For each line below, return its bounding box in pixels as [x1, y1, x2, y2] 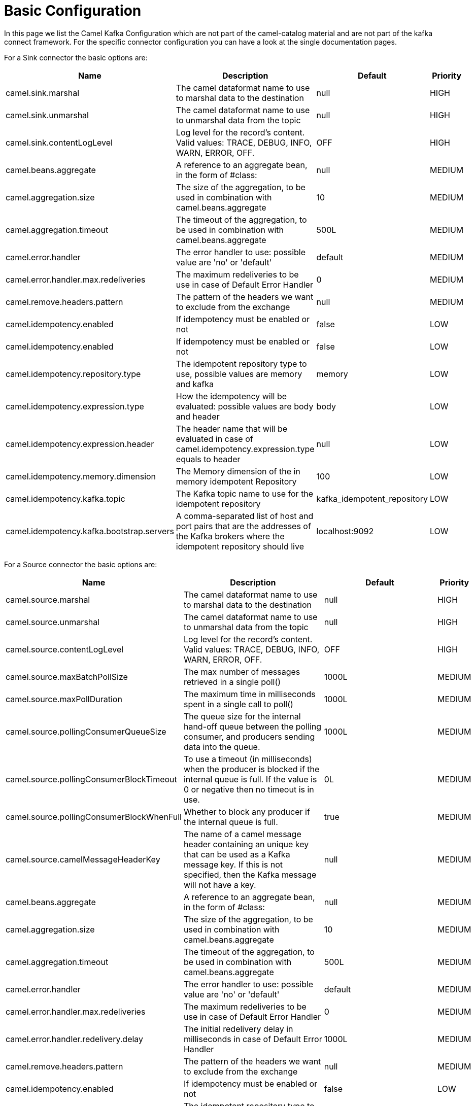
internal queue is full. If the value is [183, 774, 317, 784]
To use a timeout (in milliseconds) [183, 753, 312, 764]
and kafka [176, 378, 214, 389]
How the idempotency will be [176, 391, 287, 401]
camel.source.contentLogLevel [6, 644, 124, 654]
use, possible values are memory [176, 368, 302, 379]
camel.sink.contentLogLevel [6, 137, 113, 148]
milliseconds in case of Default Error [183, 1033, 322, 1044]
